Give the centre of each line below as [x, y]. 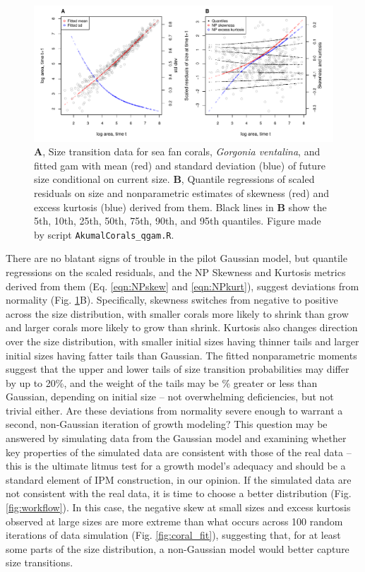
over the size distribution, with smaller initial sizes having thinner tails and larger [182, 341]
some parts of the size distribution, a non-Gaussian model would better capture [178, 548]
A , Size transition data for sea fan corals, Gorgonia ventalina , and [177, 151]
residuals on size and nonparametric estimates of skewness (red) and [182, 192]
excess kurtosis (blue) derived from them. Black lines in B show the [180, 207]
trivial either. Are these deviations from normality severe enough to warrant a [174, 410]
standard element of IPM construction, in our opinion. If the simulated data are [179, 479]
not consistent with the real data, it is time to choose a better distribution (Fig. [179, 493]
